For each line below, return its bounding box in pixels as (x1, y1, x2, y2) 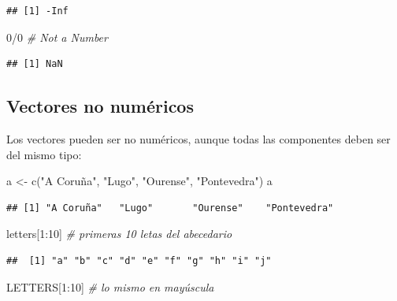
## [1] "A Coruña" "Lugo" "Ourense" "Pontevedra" (6, 202, 334, 214)
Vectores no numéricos (6, 94, 194, 118)
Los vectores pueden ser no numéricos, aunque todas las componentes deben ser (6, 130, 391, 147)
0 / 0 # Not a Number (6, 28, 108, 45)
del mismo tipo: (6, 146, 82, 162)
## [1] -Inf (6, 6, 69, 17)
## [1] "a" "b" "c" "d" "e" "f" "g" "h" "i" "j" (6, 255, 272, 266)
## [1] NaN (6, 58, 63, 70)
